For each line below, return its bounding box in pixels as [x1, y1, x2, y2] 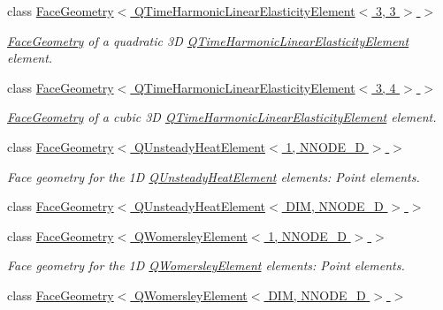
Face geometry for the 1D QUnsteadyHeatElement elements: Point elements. [7, 167, 420, 185]
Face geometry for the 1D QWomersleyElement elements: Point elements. [7, 256, 405, 275]
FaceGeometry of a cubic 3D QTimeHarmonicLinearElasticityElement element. [7, 108, 437, 126]
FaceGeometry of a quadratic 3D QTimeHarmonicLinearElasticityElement [7, 31, 409, 49]
